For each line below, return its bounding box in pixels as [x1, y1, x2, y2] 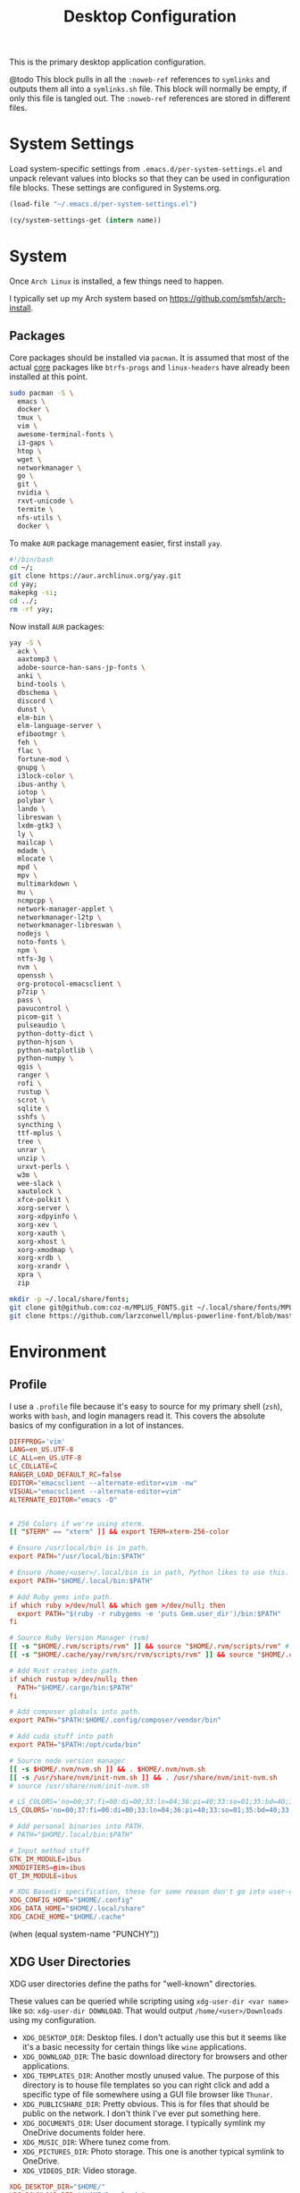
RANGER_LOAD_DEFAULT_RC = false [9, 1470, 122, 1479]
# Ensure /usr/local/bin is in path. [9, 1544, 150, 1553]
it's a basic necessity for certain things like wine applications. [21, 2041, 247, 2052]
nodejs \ [17, 929, 50, 938]
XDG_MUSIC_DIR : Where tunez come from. [21, 2136, 171, 2147]
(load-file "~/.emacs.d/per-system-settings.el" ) [9, 199, 198, 209]
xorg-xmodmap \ [17, 1245, 74, 1254]
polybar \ [17, 796, 54, 806]
